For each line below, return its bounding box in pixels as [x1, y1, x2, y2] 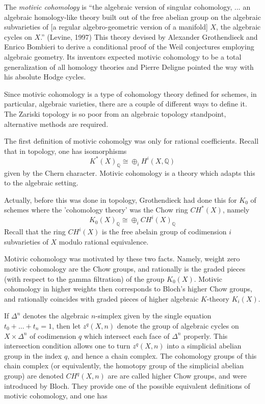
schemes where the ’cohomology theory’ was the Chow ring [4, 204, 188, 215]
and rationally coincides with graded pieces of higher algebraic [4, 293, 199, 304]
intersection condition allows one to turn [4, 340, 130, 351]
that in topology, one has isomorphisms [4, 145, 127, 156]
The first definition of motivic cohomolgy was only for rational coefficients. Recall [4, 136, 259, 146]
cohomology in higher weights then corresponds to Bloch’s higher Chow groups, [4, 283, 252, 294]
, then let [52, 320, 81, 331]
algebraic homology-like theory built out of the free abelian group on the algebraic [4, 11, 261, 22]
